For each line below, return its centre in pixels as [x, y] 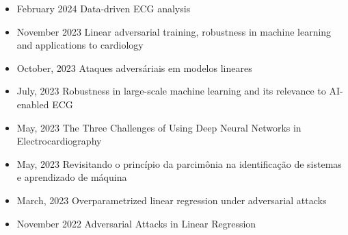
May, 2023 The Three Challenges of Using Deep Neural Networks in [159, 127]
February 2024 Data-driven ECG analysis [104, 8]
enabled [33, 104]
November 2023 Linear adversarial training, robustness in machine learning [174, 31]
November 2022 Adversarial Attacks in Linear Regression [136, 223]
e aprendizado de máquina [72, 177]
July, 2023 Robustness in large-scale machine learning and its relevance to [171, 91]
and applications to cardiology [80, 45]
